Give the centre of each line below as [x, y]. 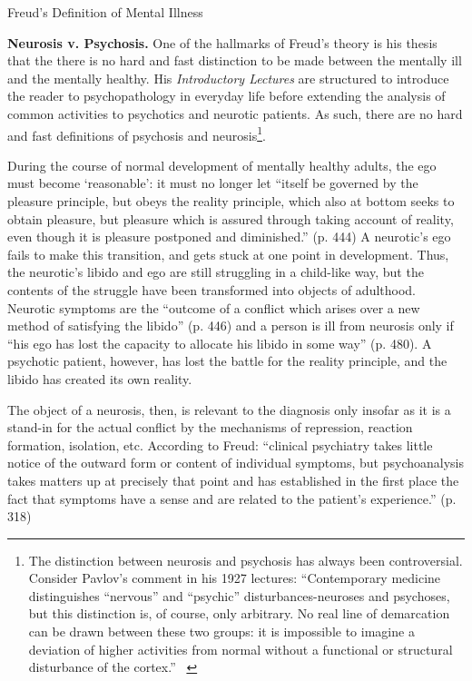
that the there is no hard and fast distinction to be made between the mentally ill [235, 60]
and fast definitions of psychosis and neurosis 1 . [137, 133]
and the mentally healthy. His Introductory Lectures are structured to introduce [228, 78]
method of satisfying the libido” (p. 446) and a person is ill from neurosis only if [231, 326]
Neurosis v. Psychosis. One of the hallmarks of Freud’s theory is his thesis [222, 42]
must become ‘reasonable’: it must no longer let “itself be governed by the [213, 183]
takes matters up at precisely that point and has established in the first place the [233, 480]
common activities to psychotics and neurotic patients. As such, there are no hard [235, 113]
